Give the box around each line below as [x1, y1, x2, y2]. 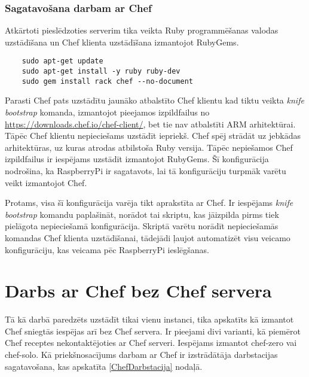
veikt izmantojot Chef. [5, 176, 87, 188]
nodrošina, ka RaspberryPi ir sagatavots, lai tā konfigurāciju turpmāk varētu [5, 164, 286, 177]
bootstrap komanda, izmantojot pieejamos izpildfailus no [5, 105, 210, 118]
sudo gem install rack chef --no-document [22, 77, 193, 86]
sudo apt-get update [22, 57, 103, 66]
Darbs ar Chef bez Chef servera [5, 278, 272, 303]
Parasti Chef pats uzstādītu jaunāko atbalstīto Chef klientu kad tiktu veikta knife [5, 94, 304, 107]
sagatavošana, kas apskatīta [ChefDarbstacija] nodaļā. [5, 360, 203, 372]
